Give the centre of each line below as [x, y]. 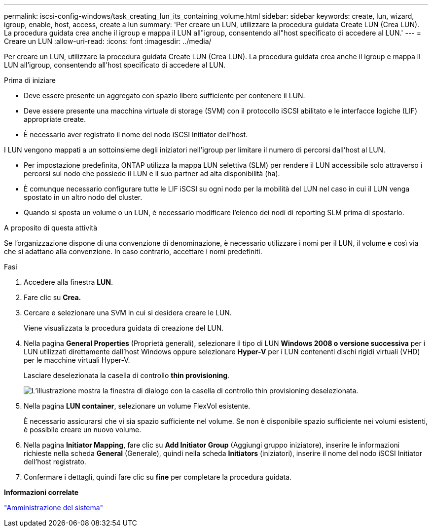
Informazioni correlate [41, 492]
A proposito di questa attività [51, 228]
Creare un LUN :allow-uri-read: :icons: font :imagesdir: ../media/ [108, 41]
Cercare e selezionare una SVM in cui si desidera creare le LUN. [128, 313]
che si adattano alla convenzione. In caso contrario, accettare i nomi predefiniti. [133, 251]
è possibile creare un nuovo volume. [83, 430]
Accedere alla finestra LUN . [69, 282]
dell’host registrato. [55, 462]
